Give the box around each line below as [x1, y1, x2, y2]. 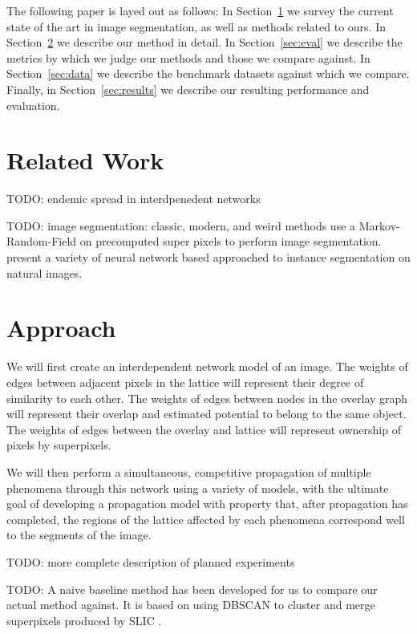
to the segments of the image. [6, 526, 152, 543]
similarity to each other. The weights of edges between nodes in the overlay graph [6, 389, 408, 406]
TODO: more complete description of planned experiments [6, 553, 295, 570]
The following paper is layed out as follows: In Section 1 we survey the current [6, 2, 394, 18]
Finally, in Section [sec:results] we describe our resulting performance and [6, 80, 370, 97]
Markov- [358, 217, 400, 234]
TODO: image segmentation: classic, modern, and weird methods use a [6, 217, 356, 234]
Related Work [6, 144, 164, 177]
